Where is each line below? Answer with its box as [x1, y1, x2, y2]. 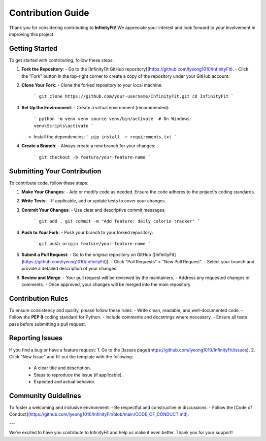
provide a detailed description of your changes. [21, 266, 118, 272]
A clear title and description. [33, 365, 91, 371]
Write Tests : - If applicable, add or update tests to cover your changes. [21, 198, 166, 204]
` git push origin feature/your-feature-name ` [33, 241, 151, 246]
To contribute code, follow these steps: [9, 180, 89, 186]
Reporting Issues [9, 334, 63, 342]
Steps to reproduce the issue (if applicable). [33, 372, 123, 378]
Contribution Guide [9, 7, 90, 18]
